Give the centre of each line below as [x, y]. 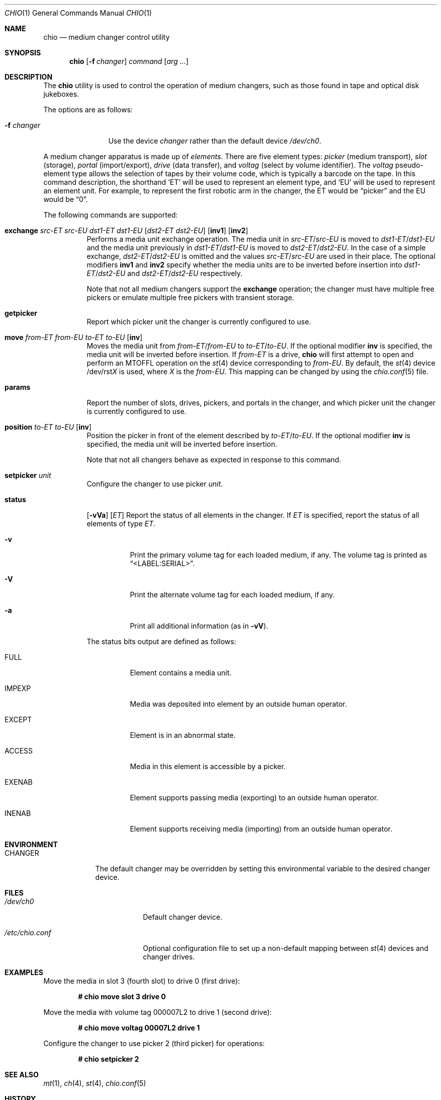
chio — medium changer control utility [107, 37]
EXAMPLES [24, 972]
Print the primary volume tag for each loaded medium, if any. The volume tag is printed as [279, 555]
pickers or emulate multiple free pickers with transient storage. [190, 297]
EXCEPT [18, 719]
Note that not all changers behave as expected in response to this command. [214, 460]
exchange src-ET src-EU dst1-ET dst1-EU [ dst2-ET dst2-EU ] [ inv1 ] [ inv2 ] [126, 230]
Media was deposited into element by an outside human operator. [238, 704]
